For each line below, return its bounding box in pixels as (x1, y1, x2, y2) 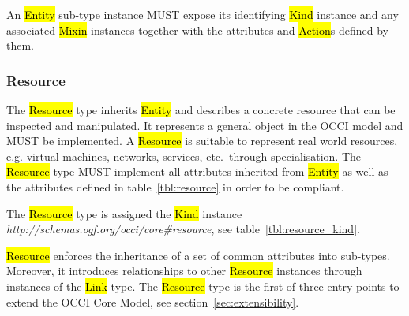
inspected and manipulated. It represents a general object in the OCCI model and (6, 117, 403, 133)
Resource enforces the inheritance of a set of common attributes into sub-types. (6, 247, 390, 263)
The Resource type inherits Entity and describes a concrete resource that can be (6, 102, 396, 117)
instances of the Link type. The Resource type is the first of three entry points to (6, 277, 400, 294)
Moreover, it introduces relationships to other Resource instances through (6, 262, 362, 279)
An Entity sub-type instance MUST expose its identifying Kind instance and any (6, 6, 399, 22)
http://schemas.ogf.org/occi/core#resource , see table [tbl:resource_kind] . (6, 221, 360, 237)
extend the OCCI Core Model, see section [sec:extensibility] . (6, 293, 299, 310)
